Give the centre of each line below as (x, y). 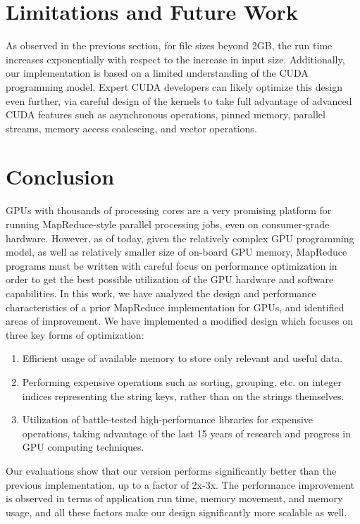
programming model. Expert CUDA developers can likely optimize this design (174, 86)
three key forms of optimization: (75, 334)
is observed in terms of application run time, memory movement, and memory (174, 498)
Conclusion (60, 176)
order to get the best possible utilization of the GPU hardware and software (170, 279)
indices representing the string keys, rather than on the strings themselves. (183, 395)
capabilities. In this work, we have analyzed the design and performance (161, 293)
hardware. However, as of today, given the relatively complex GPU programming (180, 238)
